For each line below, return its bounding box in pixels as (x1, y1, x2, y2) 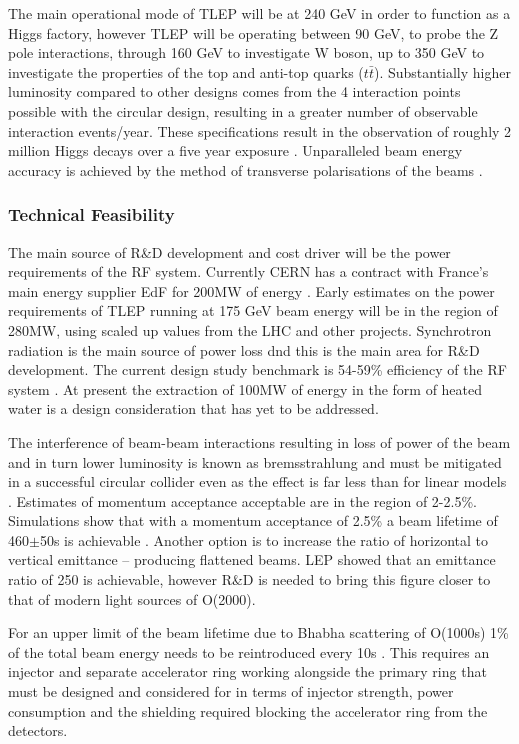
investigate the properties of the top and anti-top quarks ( (8, 61, 364, 82)
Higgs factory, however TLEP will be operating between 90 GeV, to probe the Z (8, 22, 499, 43)
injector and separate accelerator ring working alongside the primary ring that (8, 661, 487, 682)
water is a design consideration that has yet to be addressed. (8, 398, 379, 419)
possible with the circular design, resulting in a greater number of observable (8, 100, 478, 121)
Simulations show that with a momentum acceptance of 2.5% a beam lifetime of (8, 510, 498, 531)
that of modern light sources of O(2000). (8, 588, 256, 609)
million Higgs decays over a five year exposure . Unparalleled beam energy (8, 140, 463, 161)
